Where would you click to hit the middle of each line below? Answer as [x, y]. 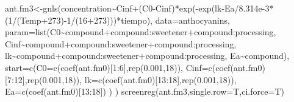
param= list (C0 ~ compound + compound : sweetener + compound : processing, [141, 32]
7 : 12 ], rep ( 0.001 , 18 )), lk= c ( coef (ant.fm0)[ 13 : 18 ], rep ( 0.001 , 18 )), [122, 79]
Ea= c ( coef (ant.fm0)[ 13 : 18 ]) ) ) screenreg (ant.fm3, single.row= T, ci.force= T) [145, 91]
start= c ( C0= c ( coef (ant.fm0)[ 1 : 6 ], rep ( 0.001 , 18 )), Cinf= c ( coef [118, 67]
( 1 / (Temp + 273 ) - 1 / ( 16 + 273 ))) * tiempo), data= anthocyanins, [117, 20]
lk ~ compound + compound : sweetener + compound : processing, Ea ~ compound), [147, 56]
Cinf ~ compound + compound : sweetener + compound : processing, [121, 43]
